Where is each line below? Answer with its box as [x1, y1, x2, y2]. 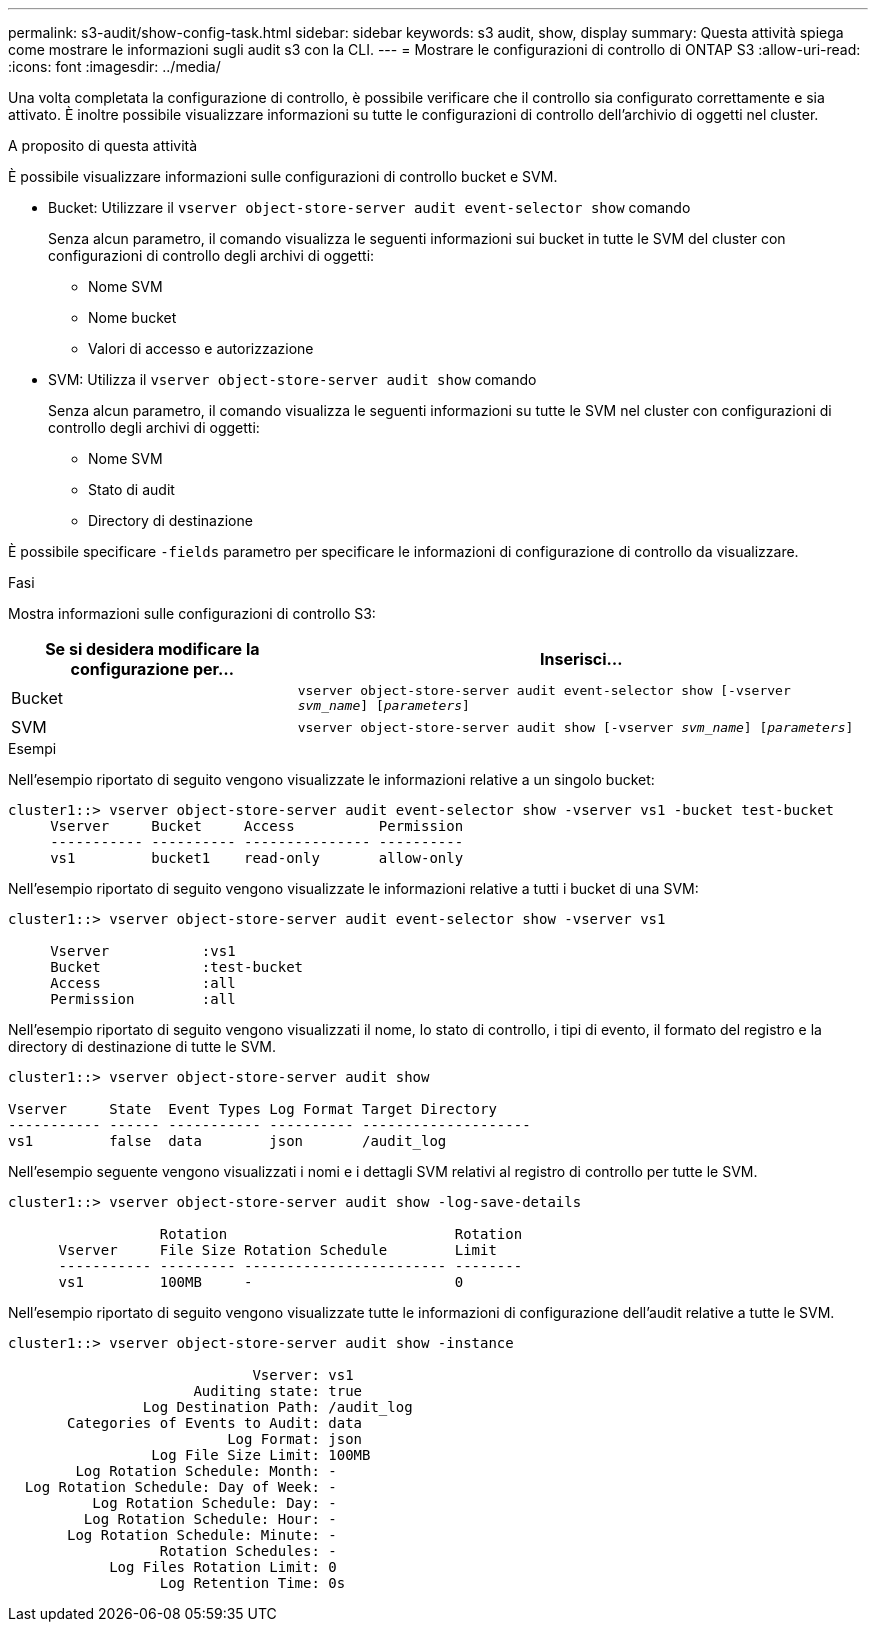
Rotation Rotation [159, 1226, 523, 1242]
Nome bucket [88, 309, 177, 326]
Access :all [50, 975, 236, 991]
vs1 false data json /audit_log [8, 1133, 447, 1149]
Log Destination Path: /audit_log [142, 1399, 413, 1415]
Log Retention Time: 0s [159, 1575, 346, 1591]
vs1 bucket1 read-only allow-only [50, 850, 464, 866]
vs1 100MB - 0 [58, 1274, 464, 1290]
